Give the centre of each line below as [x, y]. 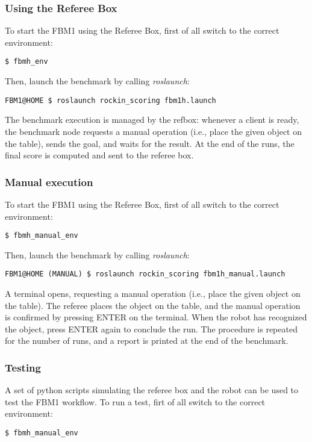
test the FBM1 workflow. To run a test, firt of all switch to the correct [135, 401]
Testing [23, 367]
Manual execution [49, 182]
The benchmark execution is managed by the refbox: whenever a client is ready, [152, 120]
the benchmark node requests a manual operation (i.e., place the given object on [153, 131]
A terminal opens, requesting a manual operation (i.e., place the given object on [153, 293]
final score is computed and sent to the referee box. [99, 155]
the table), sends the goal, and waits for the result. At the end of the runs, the [150, 143]
